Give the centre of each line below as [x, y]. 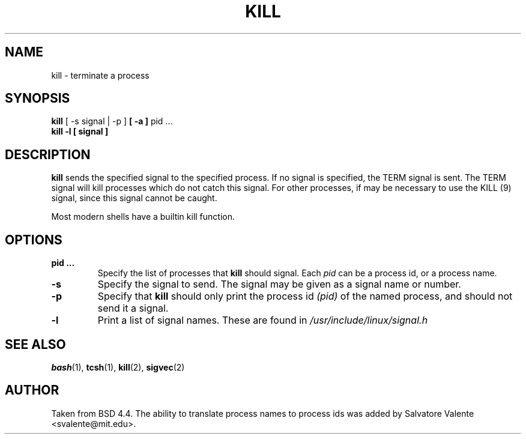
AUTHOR [32, 390]
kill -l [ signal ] [80, 132]
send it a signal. [133, 308]
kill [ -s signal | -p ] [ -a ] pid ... [112, 121]
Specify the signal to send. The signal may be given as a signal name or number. [279, 284]
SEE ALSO [35, 344]
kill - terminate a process [100, 75]
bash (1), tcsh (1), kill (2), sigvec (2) [118, 367]
